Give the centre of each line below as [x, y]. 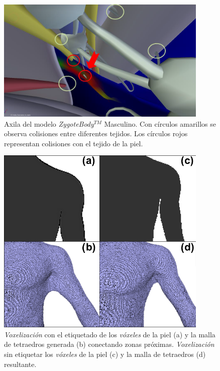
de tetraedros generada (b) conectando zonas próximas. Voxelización [109, 344]
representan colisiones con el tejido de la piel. [74, 143]
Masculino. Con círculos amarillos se [160, 123]
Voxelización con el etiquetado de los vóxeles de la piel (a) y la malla [110, 334]
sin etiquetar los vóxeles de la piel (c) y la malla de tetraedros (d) [105, 354]
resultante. [20, 364]
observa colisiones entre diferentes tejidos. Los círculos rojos [96, 133]
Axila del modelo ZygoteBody [49, 123]
